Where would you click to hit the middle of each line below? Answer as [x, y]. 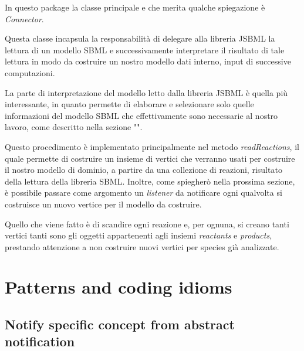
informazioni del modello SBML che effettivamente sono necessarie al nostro [141, 115]
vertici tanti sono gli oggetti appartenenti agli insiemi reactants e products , [139, 235]
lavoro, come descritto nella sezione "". [74, 127]
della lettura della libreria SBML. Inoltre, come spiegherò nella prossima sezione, [150, 181]
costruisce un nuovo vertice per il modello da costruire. [103, 204]
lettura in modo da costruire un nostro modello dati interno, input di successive [148, 61]
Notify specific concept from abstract [120, 324]
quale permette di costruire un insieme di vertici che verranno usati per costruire [150, 158]
